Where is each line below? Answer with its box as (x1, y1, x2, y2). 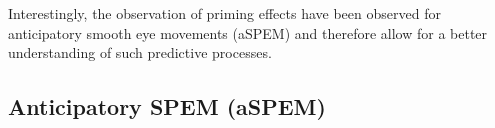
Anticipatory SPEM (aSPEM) (8, 91, 326, 122)
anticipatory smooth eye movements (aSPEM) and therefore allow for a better (8, 22, 488, 43)
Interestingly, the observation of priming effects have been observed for (8, 3, 441, 23)
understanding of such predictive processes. (8, 42, 272, 63)
